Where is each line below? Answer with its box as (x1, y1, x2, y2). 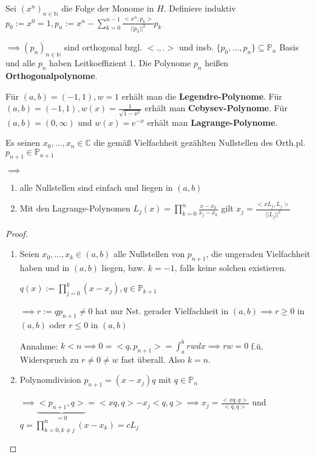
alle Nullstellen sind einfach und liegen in (19, 180, 173, 193)
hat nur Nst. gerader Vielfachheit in (95, 304, 229, 317)
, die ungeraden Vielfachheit (206, 247, 311, 260)
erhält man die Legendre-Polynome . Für (121, 89, 282, 102)
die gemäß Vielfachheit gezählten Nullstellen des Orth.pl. (93, 136, 306, 149)
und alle (5, 57, 36, 69)
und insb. (178, 41, 214, 53)
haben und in (19, 261, 70, 274)
